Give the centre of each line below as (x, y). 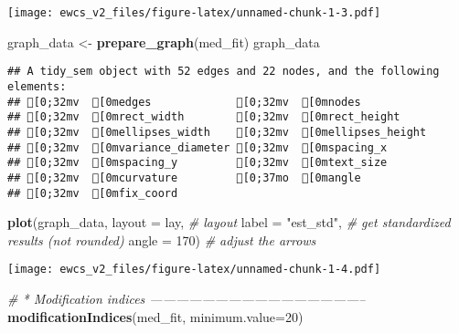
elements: (37, 86)
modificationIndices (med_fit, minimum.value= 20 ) (155, 316)
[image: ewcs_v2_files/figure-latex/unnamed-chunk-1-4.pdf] (194, 270)
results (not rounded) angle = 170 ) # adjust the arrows (162, 239)
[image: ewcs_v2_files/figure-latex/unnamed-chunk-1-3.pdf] (194, 13)
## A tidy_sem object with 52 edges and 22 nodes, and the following (224, 72)
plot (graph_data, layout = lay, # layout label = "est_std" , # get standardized (229, 222)
